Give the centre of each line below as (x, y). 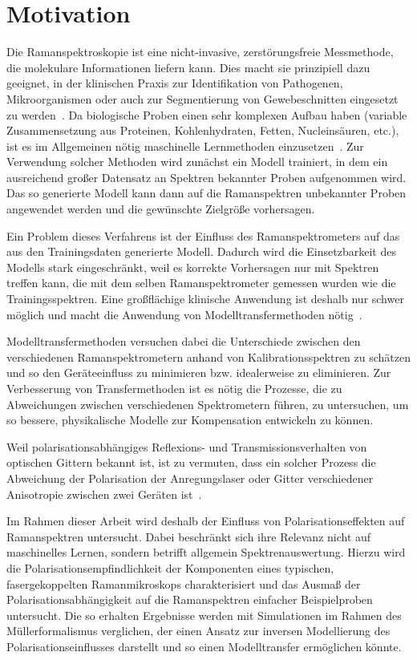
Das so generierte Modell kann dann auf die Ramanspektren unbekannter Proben (206, 193)
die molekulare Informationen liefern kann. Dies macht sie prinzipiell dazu (188, 67)
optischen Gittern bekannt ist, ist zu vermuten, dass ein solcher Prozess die (191, 462)
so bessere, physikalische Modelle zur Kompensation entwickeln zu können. (190, 420)
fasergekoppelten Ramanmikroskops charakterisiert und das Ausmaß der (184, 583)
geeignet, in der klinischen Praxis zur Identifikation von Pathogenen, (175, 83)
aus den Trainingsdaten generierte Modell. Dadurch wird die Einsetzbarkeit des (201, 251)
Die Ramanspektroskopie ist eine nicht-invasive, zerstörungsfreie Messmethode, (200, 52)
